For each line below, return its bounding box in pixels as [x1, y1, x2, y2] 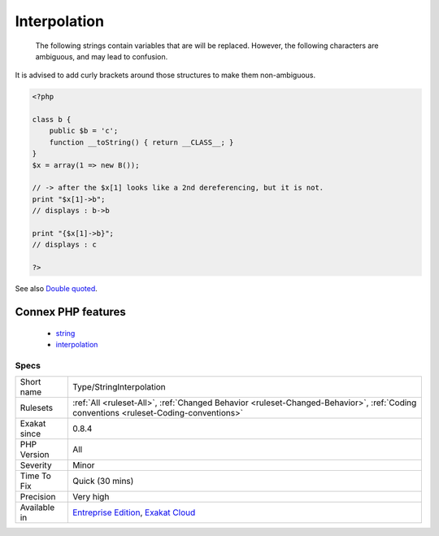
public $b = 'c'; [49, 126, 119, 136]
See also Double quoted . [15, 284, 98, 294]
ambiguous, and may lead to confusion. [35, 51, 168, 61]
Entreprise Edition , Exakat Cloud [72, 507, 196, 518]
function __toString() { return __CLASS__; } [49, 137, 234, 146]
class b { [32, 115, 72, 124]
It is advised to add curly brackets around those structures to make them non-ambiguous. [15, 70, 316, 81]
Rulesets [20, 403, 53, 414]
